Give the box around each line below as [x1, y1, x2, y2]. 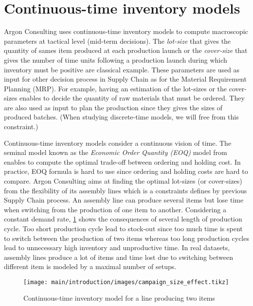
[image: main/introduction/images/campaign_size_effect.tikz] [23, 278, 229, 286]
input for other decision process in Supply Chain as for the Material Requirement [4, 74, 247, 84]
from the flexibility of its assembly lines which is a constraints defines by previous [4, 185, 247, 195]
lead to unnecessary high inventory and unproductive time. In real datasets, [4, 242, 230, 253]
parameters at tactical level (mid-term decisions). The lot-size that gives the [4, 35, 231, 46]
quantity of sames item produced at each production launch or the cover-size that [4, 45, 248, 55]
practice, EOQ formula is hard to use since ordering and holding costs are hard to [4, 166, 248, 176]
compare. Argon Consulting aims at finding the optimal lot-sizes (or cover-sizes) [4, 176, 242, 186]
